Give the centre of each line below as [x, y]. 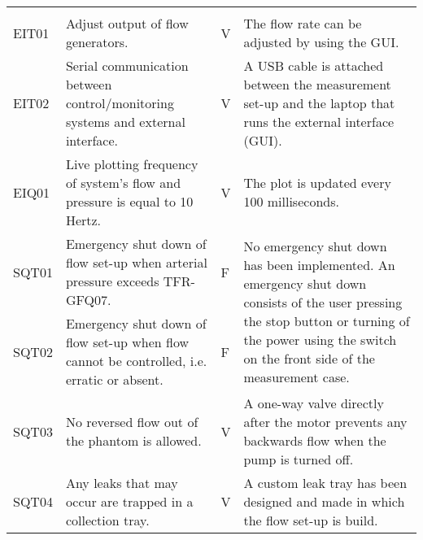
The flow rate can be [303, 23]
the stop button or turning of [327, 321]
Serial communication [127, 65]
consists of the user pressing [323, 302]
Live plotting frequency [132, 164]
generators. [97, 42]
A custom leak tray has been [325, 483]
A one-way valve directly [314, 403]
